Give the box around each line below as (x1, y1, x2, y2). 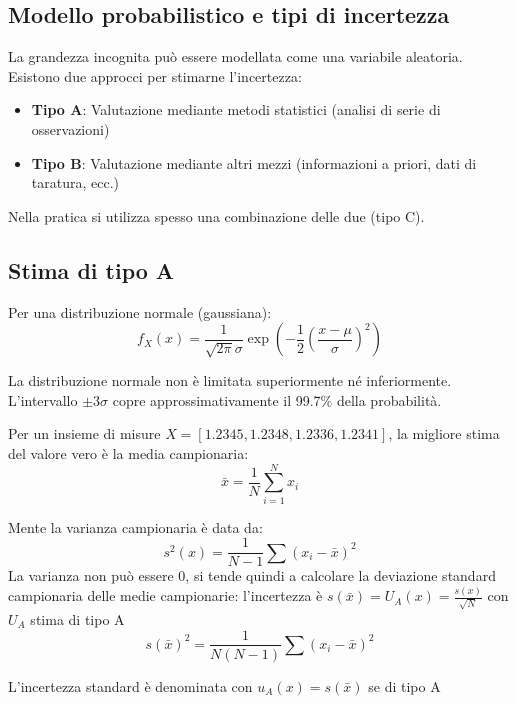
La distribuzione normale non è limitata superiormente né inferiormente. (8, 370, 452, 391)
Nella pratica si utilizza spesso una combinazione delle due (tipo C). (8, 205, 425, 226)
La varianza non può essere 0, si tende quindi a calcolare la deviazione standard (8, 565, 496, 586)
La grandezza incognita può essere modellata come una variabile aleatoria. (8, 46, 463, 67)
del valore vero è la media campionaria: (8, 442, 249, 463)
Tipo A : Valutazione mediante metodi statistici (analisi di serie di (31, 99, 441, 120)
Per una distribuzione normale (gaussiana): (8, 301, 272, 322)
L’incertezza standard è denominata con (8, 675, 253, 696)
